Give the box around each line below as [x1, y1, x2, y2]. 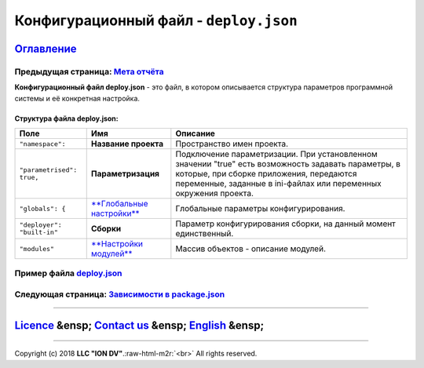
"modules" [19, 244, 55, 253]
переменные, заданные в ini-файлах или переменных [175, 178, 382, 189]
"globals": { [19, 204, 66, 213]
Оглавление [14, 42, 78, 55]
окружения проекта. [175, 188, 254, 199]
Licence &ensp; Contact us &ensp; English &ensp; [14, 319, 265, 332]
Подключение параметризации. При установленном [175, 149, 378, 160]
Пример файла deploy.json [14, 268, 122, 279]
